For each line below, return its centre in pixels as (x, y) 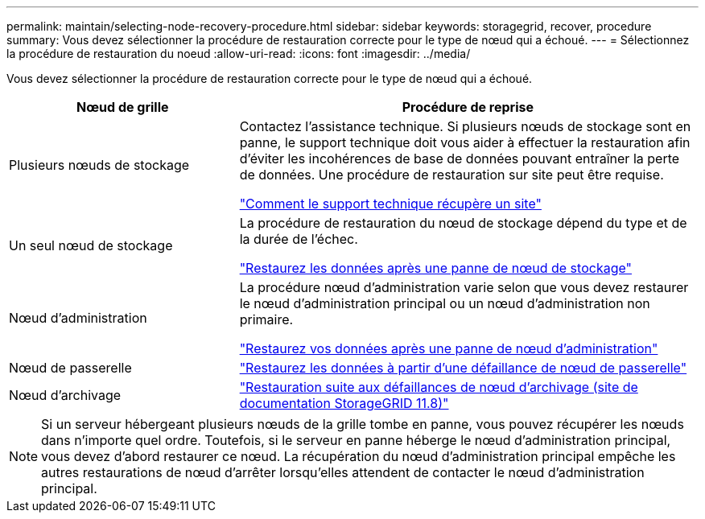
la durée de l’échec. (299, 239)
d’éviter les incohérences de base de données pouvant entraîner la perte (460, 159)
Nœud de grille (123, 107)
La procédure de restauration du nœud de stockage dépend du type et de (463, 223)
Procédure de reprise (468, 107)
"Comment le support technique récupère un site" (390, 204)
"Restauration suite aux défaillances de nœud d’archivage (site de (439, 387)
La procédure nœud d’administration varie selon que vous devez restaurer (464, 287)
